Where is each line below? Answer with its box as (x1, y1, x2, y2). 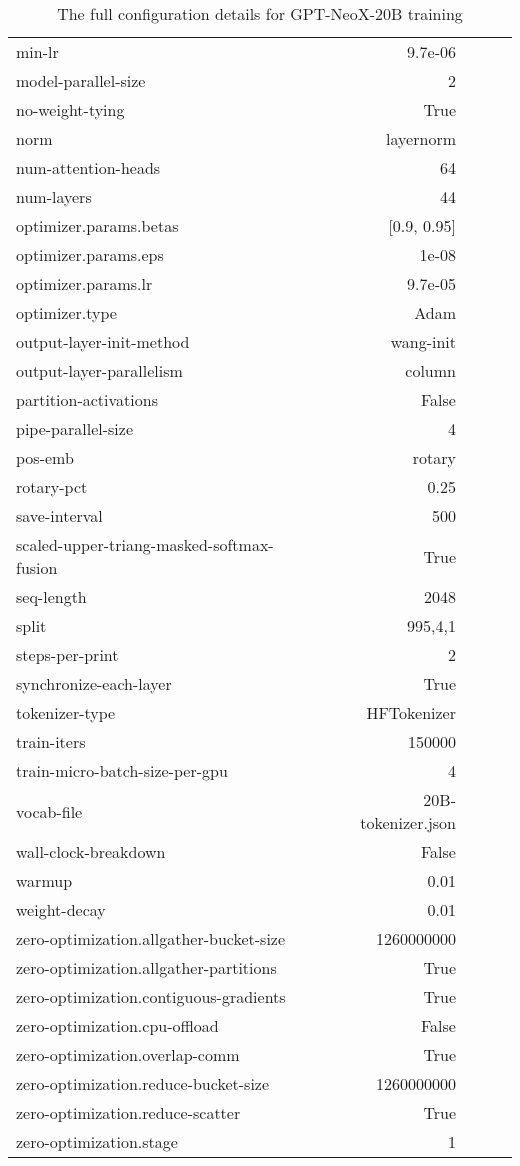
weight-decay (16, 898, 106, 921)
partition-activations (16, 388, 158, 411)
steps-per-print (16, 643, 119, 666)
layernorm (386, 127, 456, 150)
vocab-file (16, 799, 83, 823)
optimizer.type (16, 301, 117, 324)
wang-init (390, 330, 456, 353)
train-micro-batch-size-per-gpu (16, 759, 228, 782)
